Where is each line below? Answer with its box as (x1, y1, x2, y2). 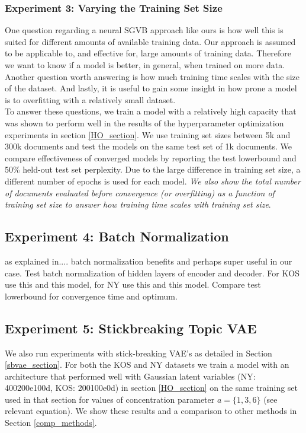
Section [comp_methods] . (5, 416, 97, 429)
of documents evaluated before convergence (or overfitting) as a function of (5, 186, 275, 199)
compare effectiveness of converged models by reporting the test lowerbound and (5, 151, 297, 164)
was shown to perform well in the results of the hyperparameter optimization (5, 116, 284, 129)
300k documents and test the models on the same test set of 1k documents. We (5, 140, 292, 152)
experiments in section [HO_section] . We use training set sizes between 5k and (5, 128, 291, 141)
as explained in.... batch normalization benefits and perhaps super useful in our (5, 254, 292, 267)
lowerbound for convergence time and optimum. (5, 289, 178, 302)
